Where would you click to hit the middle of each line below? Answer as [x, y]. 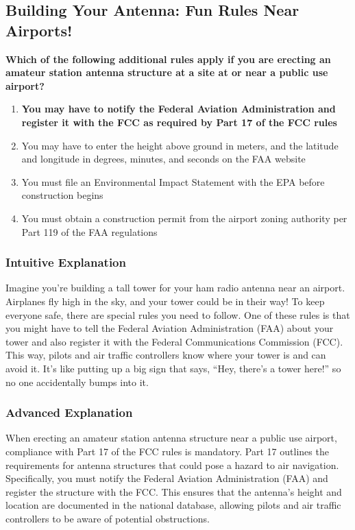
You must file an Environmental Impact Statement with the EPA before [173, 181]
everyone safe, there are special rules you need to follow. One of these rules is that [178, 314]
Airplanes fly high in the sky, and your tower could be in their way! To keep [165, 301]
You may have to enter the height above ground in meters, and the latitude [180, 145]
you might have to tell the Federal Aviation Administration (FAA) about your [170, 328]
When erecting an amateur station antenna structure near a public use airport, [171, 438]
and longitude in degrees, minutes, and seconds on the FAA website [163, 159]
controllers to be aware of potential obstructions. [108, 518]
